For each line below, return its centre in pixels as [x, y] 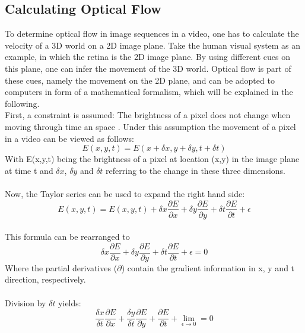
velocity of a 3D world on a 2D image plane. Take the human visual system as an [153, 45]
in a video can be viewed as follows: [69, 138]
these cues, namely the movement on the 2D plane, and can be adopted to [140, 80]
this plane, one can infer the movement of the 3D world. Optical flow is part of [148, 68]
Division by [26, 302]
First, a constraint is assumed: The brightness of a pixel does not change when [148, 115]
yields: [70, 302]
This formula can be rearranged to [67, 237]
